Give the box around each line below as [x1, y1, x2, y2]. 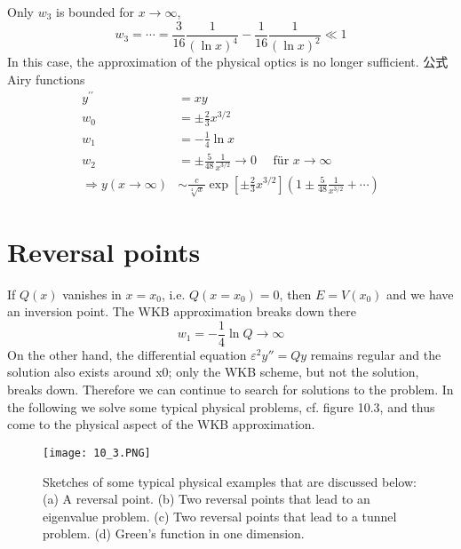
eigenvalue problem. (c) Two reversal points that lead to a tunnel [43, 506, 397, 525]
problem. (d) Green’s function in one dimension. [43, 524, 305, 543]
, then [279, 284, 312, 303]
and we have [386, 284, 454, 303]
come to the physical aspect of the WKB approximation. [7, 415, 315, 434]
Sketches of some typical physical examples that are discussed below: [43, 472, 417, 490]
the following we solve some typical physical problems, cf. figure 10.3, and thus [7, 397, 435, 416]
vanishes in [62, 284, 122, 303]
